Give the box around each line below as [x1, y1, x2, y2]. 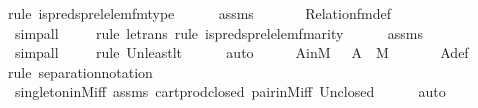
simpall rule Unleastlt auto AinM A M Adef [14, 42, 469, 63]
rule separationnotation [8, 61, 153, 82]
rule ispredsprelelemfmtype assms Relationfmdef [8, 3, 391, 23]
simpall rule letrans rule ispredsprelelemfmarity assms [14, 22, 423, 43]
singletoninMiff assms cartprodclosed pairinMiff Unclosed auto [14, 81, 446, 102]
